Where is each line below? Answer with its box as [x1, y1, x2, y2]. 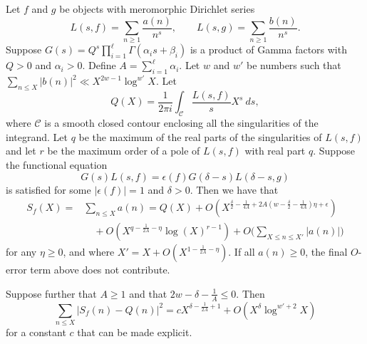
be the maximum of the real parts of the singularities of [78, 129, 322, 144]
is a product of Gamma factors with [190, 42, 347, 57]
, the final [305, 244, 348, 259]
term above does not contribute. [30, 262, 170, 277]
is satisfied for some [6, 182, 91, 197]
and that [129, 286, 167, 301]
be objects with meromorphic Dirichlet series [59, 1, 255, 16]
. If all [228, 244, 255, 259]
